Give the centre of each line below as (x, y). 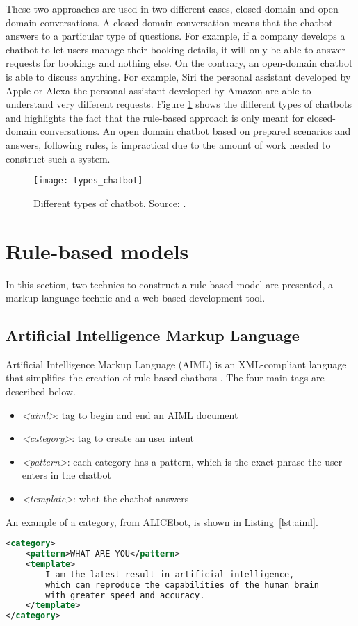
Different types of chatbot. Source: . (110, 203)
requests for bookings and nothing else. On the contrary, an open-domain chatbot (179, 63)
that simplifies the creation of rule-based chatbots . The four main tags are (165, 378)
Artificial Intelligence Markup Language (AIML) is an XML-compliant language (176, 364)
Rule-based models (97, 250)
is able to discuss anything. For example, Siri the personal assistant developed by (178, 76)
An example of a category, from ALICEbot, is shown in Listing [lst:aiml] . (162, 521)
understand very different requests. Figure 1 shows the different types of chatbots (179, 104)
